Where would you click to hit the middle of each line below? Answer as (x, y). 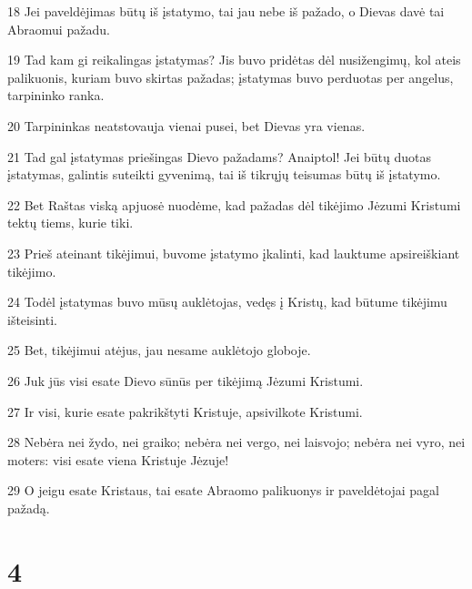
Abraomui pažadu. (59, 29)
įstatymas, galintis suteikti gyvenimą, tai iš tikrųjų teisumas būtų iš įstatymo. (224, 174)
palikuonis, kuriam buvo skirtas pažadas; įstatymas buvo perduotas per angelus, (231, 77)
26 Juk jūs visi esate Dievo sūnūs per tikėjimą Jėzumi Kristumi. (186, 380)
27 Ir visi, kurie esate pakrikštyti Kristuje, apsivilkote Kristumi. (185, 411)
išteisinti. (32, 319)
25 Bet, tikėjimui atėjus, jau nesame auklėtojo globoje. (159, 350)
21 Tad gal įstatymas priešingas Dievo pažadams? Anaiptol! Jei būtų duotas (220, 156)
